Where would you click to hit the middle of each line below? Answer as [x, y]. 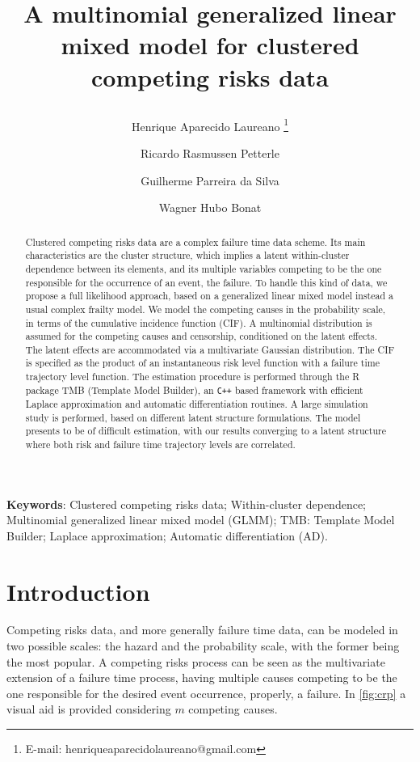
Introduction [78, 591]
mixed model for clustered [210, 45]
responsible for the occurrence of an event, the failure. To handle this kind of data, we [206, 282]
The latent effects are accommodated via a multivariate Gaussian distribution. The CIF [210, 349]
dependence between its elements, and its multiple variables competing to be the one [204, 268]
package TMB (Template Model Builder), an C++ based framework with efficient [194, 389]
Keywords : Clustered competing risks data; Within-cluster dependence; [186, 504]
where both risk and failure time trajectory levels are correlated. [160, 444]
